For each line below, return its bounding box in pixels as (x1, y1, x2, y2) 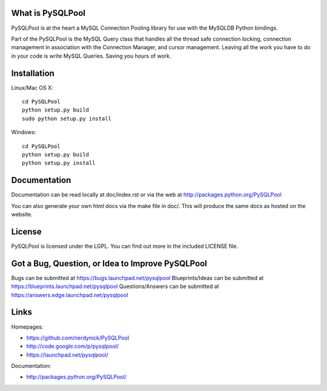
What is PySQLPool (11, 8, 86, 18)
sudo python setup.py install (22, 115, 112, 122)
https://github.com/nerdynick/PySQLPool (26, 334, 130, 341)
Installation (11, 68, 54, 78)
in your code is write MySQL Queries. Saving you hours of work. (11, 52, 172, 59)
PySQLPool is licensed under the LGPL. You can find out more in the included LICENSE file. (11, 242, 239, 250)
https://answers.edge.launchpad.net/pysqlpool (11, 291, 128, 298)
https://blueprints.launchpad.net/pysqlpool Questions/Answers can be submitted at (11, 282, 219, 290)
